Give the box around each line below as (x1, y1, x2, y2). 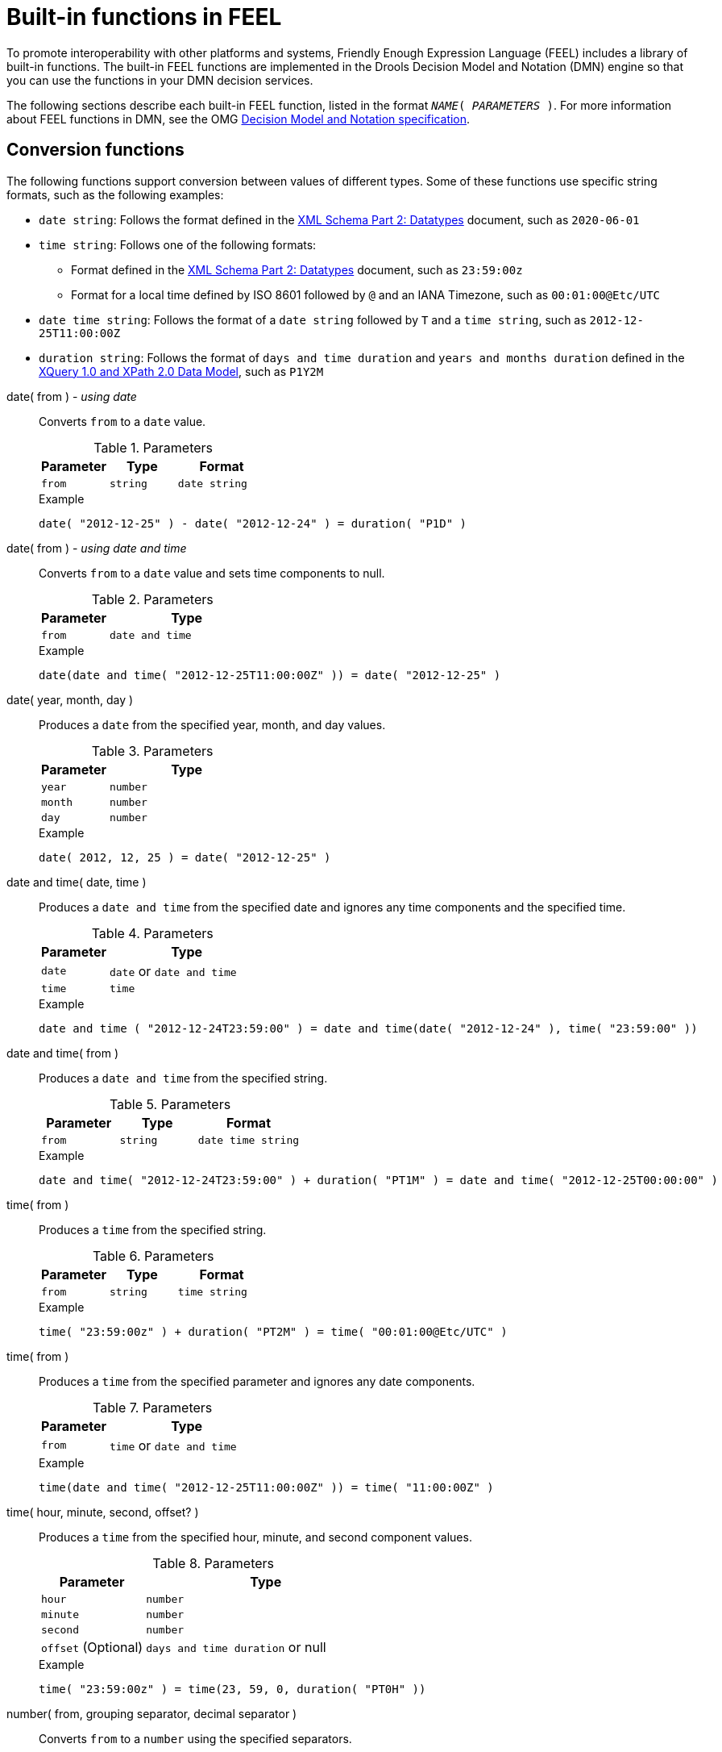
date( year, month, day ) (6, 692, 134, 707)
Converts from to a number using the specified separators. (39, 1731, 352, 1746)
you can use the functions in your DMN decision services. (6, 73, 313, 87)
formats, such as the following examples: (6, 187, 224, 202)
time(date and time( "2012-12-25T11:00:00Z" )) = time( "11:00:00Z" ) (39, 1480, 494, 1494)
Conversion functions (6, 140, 185, 161)
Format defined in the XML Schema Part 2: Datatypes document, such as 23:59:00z (71, 262, 523, 277)
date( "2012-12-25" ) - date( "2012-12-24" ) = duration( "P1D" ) (39, 516, 467, 530)
